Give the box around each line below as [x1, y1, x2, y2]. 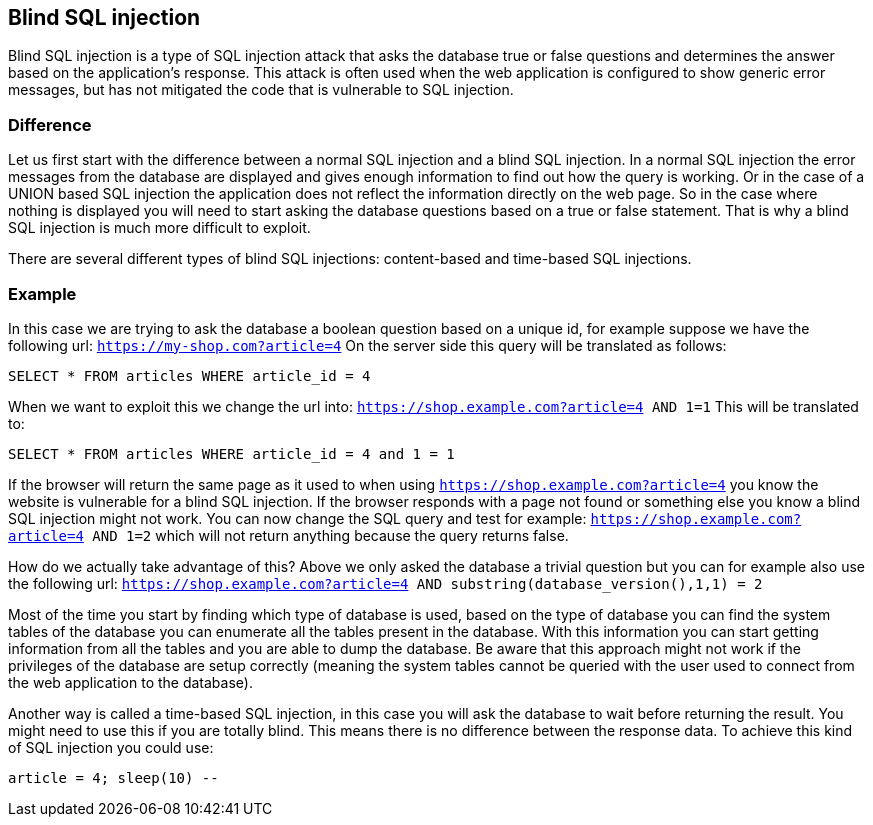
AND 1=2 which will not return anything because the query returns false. [92, 526, 569, 544]
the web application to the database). [8, 673, 253, 691]
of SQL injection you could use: [8, 738, 214, 756]
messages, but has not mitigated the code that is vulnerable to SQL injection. [8, 81, 514, 99]
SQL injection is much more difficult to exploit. [8, 219, 311, 237]
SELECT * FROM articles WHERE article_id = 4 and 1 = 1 [8, 445, 455, 462]
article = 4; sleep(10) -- [8, 769, 219, 786]
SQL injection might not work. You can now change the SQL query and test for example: [8, 509, 587, 527]
